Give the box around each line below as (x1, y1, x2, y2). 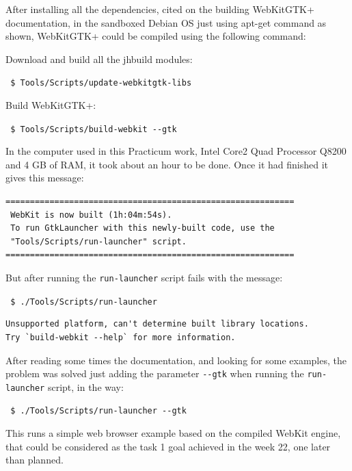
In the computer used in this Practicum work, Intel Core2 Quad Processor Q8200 (5, 144, 347, 158)
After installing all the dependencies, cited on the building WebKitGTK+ (5, 2, 314, 16)
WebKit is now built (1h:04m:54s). (10, 209, 172, 220)
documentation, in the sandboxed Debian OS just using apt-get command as (5, 15, 327, 29)
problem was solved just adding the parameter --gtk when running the (5, 366, 304, 381)
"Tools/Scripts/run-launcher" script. (10, 236, 187, 246)
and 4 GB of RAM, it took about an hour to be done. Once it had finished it (5, 157, 328, 171)
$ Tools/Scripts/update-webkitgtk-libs (10, 78, 192, 88)
